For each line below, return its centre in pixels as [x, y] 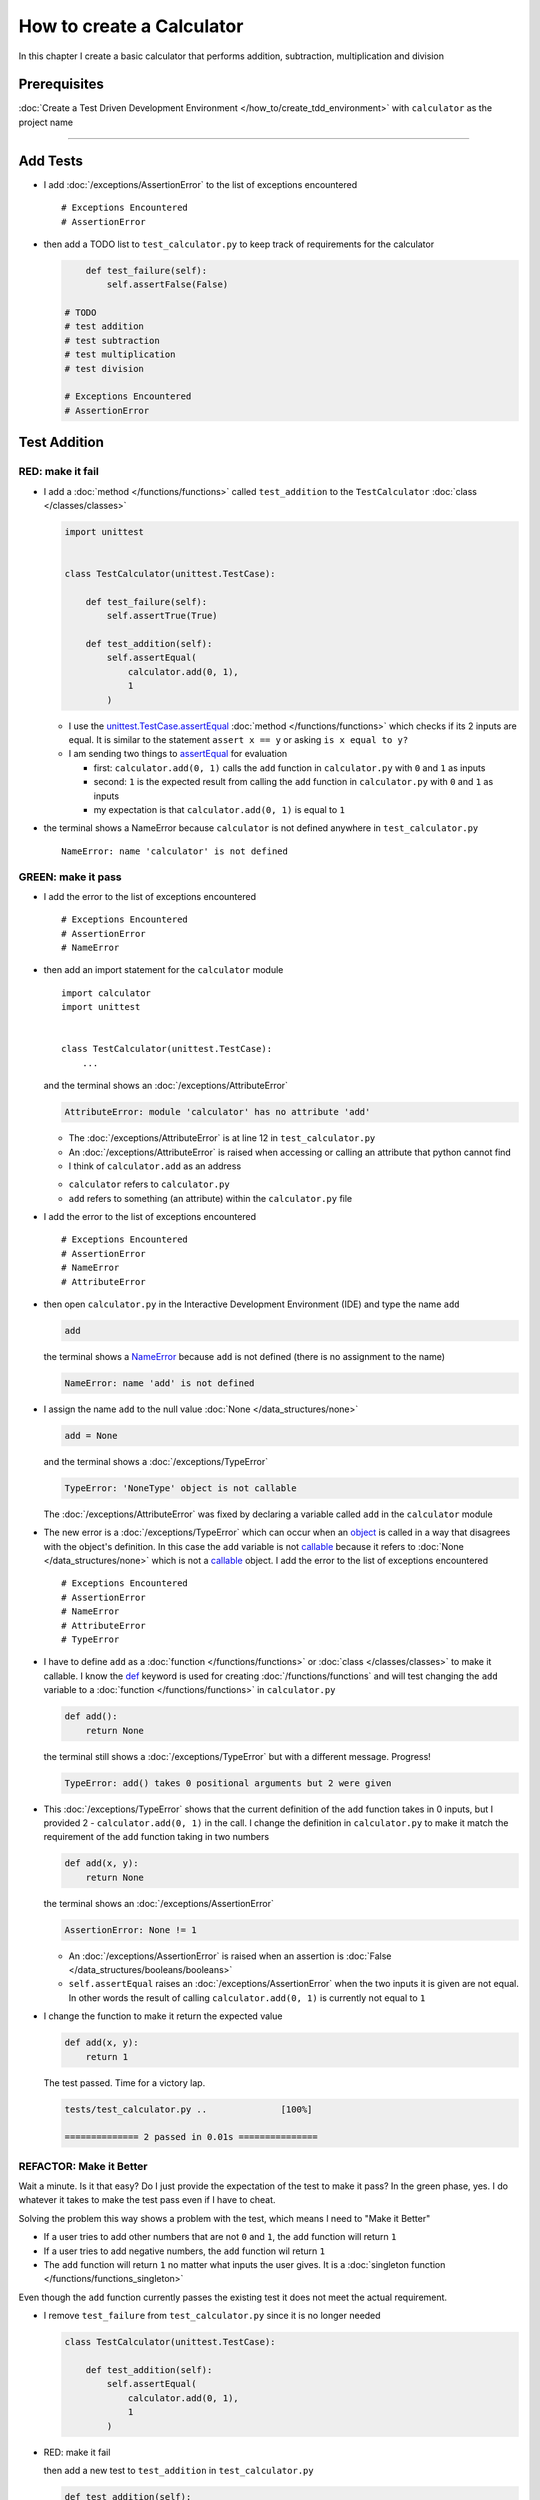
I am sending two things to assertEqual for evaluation [178, 754]
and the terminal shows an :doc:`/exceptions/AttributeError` [166, 1086]
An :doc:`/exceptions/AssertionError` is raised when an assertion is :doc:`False [230, 1956]
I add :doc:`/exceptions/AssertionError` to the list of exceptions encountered [200, 184]
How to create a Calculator [131, 26]
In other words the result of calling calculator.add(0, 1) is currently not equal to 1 [247, 1997]
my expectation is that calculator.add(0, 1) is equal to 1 [219, 809]
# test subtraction [112, 340]
